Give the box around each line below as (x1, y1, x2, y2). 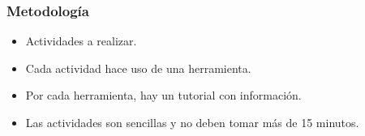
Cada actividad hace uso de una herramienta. (25, 59, 251, 76)
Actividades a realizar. (25, 32, 137, 49)
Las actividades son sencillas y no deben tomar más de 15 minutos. (25, 114, 359, 130)
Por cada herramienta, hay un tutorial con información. (25, 87, 302, 104)
